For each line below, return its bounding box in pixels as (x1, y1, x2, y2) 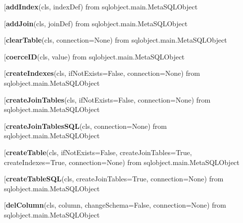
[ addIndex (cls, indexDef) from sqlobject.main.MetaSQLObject (4, 1, 198, 11)
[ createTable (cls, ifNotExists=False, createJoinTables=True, (4, 147, 192, 157)
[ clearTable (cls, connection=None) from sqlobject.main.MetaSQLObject (4, 35, 227, 45)
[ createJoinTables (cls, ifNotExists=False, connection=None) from (4, 94, 211, 105)
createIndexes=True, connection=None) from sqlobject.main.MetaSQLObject (4, 157, 240, 167)
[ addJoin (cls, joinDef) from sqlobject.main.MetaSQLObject (4, 18, 188, 28)
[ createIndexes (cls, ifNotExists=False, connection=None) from (4, 68, 200, 78)
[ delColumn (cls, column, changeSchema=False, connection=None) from (4, 200, 226, 210)
